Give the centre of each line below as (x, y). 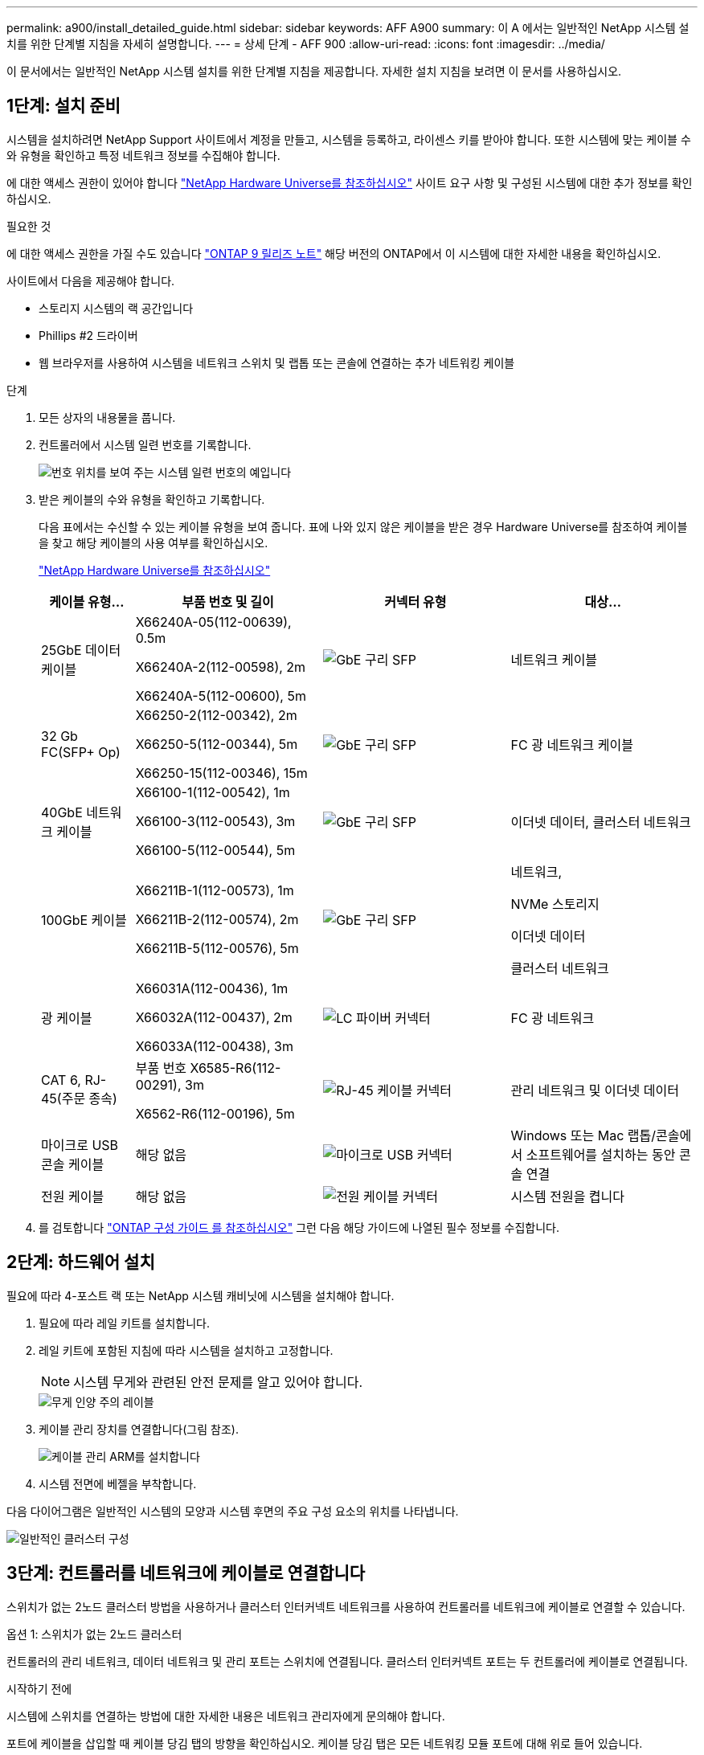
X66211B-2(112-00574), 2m (217, 919)
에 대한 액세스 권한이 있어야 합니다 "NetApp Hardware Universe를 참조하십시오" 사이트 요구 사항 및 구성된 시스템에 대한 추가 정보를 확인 (350, 182)
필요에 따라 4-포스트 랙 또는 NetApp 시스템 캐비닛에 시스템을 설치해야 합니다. (201, 1295)
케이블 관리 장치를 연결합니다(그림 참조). (139, 1429)
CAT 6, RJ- (74, 1080)
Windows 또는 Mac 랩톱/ (583, 1135)
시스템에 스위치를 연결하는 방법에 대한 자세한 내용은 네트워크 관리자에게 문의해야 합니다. (226, 1716)
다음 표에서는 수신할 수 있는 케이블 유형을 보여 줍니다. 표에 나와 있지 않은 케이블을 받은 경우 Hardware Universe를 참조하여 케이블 (363, 526)
